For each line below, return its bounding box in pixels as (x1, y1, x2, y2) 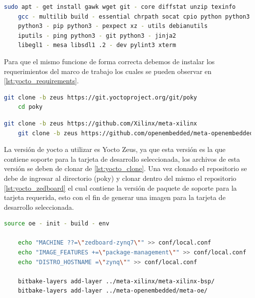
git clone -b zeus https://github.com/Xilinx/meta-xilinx (4, 120, 197, 127)
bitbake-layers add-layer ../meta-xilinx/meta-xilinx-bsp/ (18, 277, 215, 285)
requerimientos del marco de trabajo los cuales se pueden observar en (4, 66, 212, 76)
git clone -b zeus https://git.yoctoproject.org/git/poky (4, 94, 197, 101)
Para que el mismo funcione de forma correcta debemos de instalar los (4, 56, 215, 66)
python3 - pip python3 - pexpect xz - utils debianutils (18, 23, 208, 30)
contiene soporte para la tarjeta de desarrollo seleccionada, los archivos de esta (4, 153, 240, 164)
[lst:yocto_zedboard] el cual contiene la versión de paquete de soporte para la (4, 182, 237, 193)
